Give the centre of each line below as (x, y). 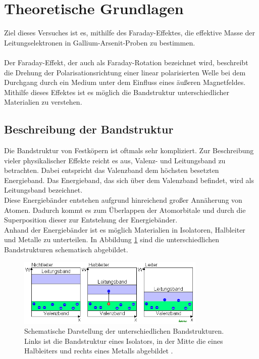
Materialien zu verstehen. (43, 102)
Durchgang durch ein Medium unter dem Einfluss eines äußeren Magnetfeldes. (125, 82)
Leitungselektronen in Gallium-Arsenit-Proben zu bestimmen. (100, 42)
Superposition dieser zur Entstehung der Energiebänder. (91, 220)
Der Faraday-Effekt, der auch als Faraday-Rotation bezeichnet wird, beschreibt (126, 62)
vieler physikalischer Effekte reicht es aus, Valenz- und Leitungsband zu (115, 160)
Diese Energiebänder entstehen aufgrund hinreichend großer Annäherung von (123, 200)
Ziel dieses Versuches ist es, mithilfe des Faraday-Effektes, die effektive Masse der (130, 33)
